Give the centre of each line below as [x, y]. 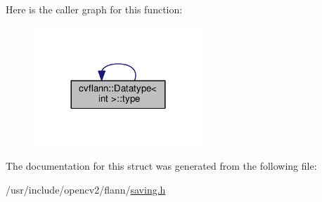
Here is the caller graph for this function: [94, 9]
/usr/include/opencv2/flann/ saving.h [86, 189]
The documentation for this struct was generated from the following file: [161, 166]
